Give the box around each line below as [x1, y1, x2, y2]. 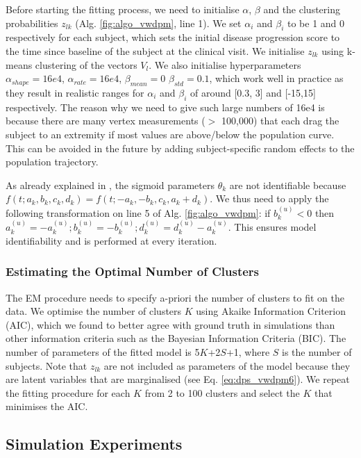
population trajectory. [6, 154, 99, 169]
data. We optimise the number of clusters [6, 304, 182, 318]
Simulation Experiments [6, 433, 183, 455]
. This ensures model [228, 220, 317, 234]
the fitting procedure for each [6, 385, 131, 400]
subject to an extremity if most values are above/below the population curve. [6, 126, 335, 141]
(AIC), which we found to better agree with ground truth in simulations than [6, 317, 335, 332]
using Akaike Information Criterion [196, 304, 346, 318]
